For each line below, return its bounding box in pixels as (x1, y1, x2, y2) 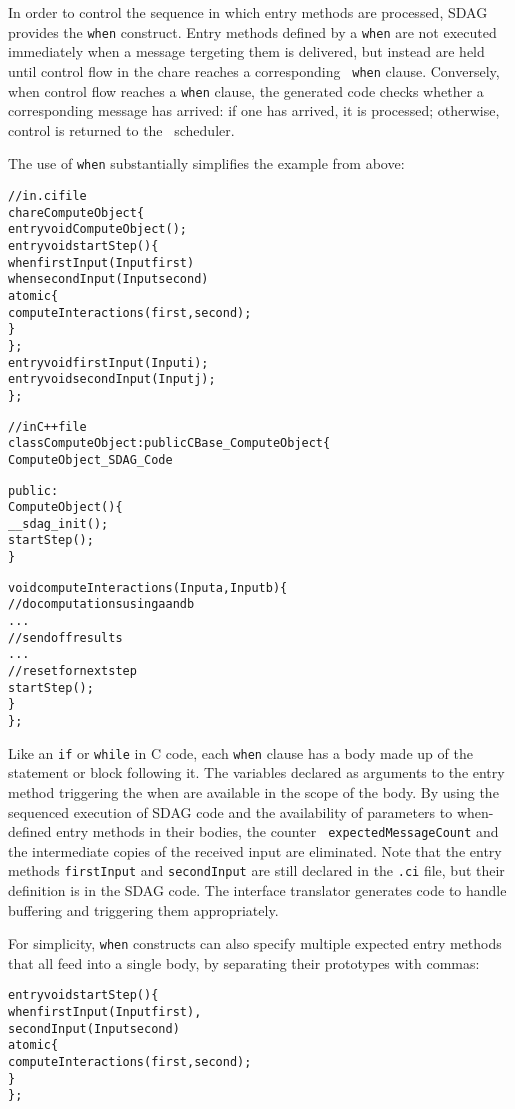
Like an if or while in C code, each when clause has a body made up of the (8, 742, 473, 763)
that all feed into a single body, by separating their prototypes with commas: (8, 952, 480, 973)
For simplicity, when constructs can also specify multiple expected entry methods (8, 933, 502, 954)
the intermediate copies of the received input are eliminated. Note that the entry (8, 840, 502, 861)
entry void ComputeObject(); (8, 222, 187, 237)
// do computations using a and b (8, 597, 195, 612)
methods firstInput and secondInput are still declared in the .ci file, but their (8, 860, 505, 881)
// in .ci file (8, 189, 87, 203)
